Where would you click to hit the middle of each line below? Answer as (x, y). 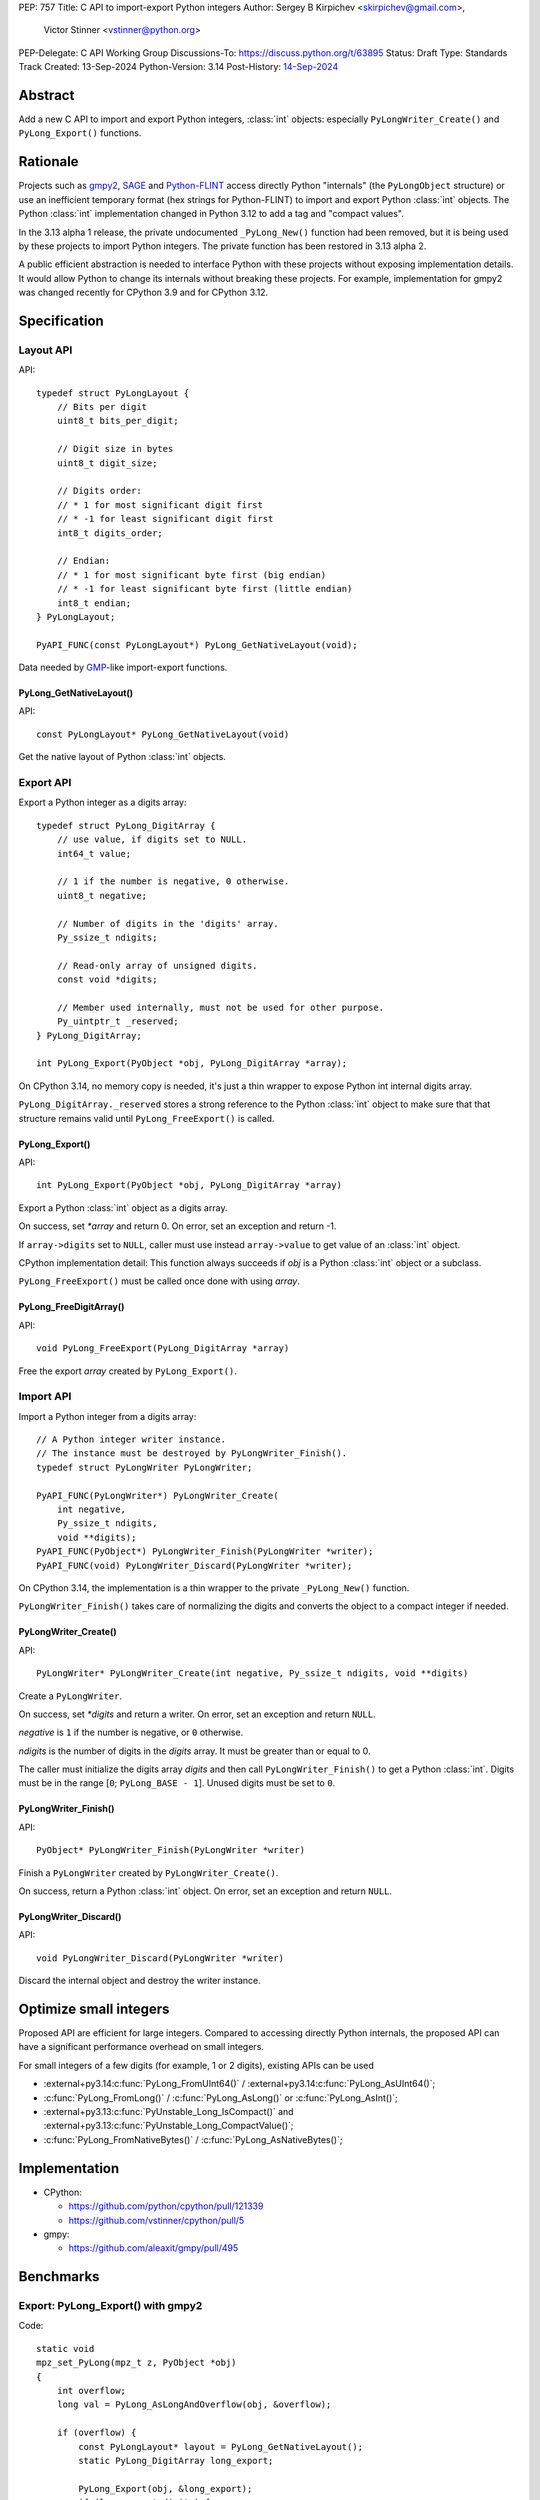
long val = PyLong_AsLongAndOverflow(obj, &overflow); (194, 2404)
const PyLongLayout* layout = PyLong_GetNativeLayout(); (221, 2446)
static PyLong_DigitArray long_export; (176, 2460)
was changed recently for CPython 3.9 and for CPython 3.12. (143, 292)
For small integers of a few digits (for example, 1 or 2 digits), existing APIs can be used (196, 2065)
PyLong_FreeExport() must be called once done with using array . (159, 1281)
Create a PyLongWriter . (70, 1696)
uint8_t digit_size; (107, 463)
